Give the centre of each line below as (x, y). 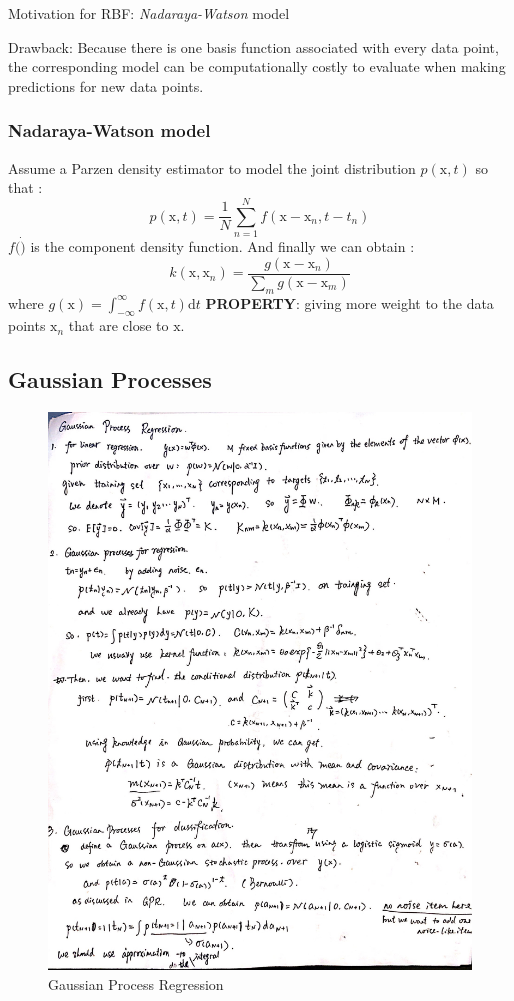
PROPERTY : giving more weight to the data (349, 302)
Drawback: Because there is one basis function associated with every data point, (253, 46)
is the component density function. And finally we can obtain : (222, 246)
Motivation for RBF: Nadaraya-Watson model (149, 13)
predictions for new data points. (106, 85)
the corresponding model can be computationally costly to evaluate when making (257, 66)
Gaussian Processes (110, 379)
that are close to (118, 325)
